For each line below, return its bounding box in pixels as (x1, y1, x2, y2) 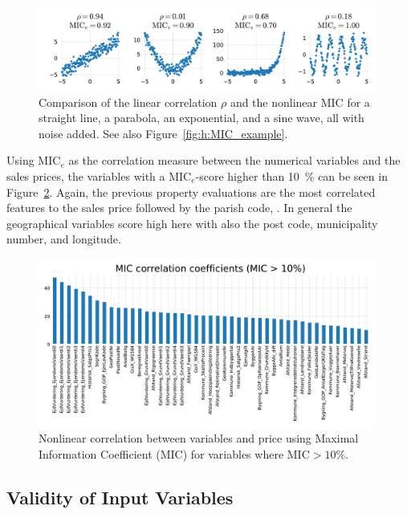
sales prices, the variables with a (6, 167, 165, 184)
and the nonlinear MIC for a (230, 93, 370, 110)
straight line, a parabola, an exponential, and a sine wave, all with (39, 109, 364, 126)
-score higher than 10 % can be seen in (195, 167, 388, 184)
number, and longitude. (6, 230, 121, 247)
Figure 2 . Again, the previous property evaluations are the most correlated (6, 183, 376, 200)
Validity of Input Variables (6, 484, 234, 509)
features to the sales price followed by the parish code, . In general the (6, 199, 352, 216)
